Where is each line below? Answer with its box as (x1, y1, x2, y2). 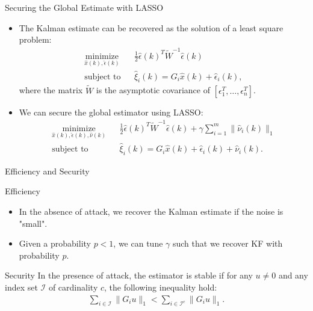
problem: (19, 33, 52, 46)
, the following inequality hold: (104, 281, 217, 294)
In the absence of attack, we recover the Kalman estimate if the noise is (19, 205, 284, 218)
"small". (19, 217, 48, 229)
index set (5, 281, 38, 294)
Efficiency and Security (5, 164, 90, 177)
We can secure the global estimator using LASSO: (19, 105, 203, 118)
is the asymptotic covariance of (96, 84, 210, 96)
